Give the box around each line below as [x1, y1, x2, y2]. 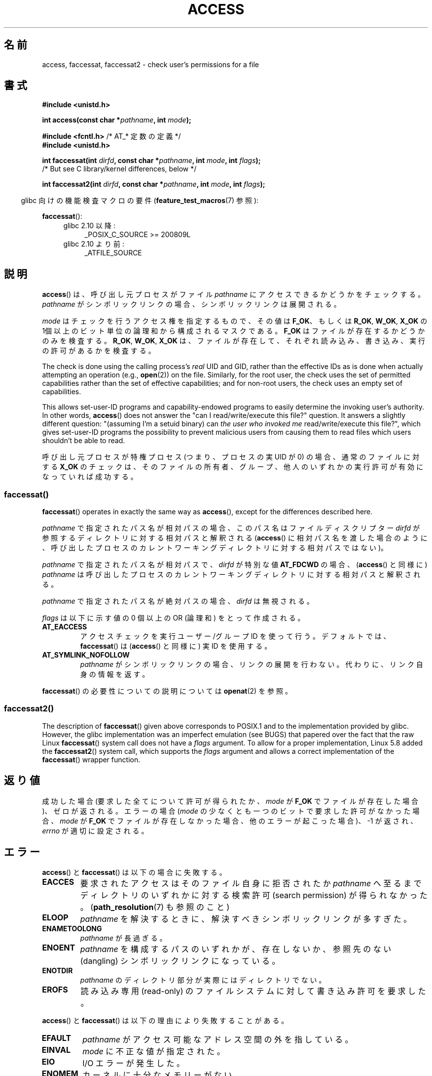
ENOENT [42, 943, 75, 953]
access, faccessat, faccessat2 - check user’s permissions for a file [42, 60, 259, 69]
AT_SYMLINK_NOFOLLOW [42, 651, 130, 660]
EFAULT [41, 1033, 72, 1043]
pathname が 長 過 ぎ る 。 [80, 934, 167, 943]
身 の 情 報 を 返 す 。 [80, 670, 149, 679]
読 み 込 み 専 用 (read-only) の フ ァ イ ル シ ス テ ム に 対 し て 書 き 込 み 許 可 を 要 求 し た [80, 986, 426, 996]
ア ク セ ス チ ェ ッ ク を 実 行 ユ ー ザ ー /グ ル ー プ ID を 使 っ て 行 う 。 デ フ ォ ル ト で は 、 [80, 632, 391, 641]
